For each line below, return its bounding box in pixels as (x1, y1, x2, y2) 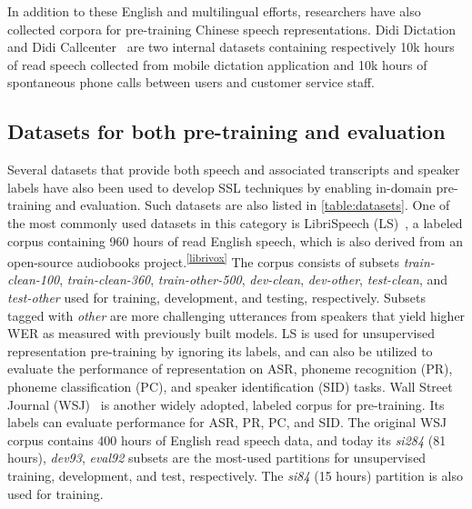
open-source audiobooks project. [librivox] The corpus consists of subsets (7, 250, 399, 271)
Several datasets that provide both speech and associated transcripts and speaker (7, 160, 460, 179)
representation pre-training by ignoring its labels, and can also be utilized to (7, 341, 433, 360)
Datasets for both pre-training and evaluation (7, 117, 446, 145)
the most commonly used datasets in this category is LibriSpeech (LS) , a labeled (7, 213, 463, 232)
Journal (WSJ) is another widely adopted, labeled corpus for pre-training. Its (7, 394, 445, 414)
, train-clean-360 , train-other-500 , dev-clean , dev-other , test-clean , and (59, 270, 447, 289)
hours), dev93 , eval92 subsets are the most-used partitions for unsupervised (7, 448, 427, 467)
